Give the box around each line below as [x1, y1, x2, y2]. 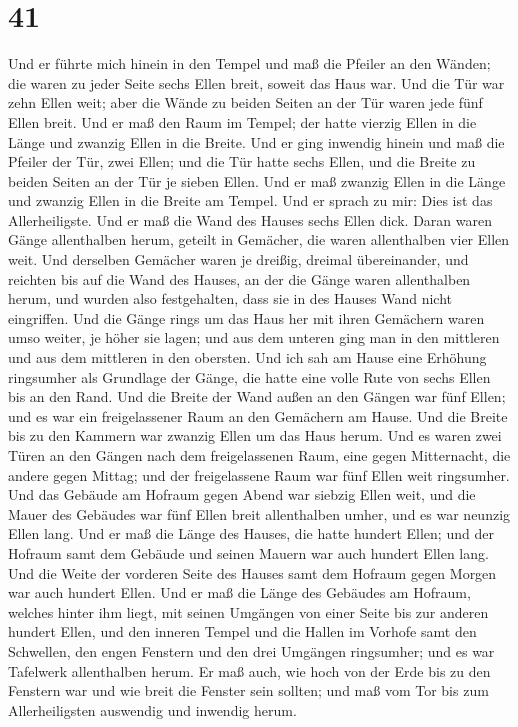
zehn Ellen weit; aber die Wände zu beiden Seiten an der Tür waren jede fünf [8, 92, 483, 113]
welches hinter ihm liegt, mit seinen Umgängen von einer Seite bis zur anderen [8, 601, 489, 622]
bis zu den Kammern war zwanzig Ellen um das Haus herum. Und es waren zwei [8, 425, 502, 446]
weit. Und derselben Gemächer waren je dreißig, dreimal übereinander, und [8, 249, 469, 270]
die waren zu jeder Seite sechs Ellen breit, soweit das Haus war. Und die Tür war [8, 72, 505, 93]
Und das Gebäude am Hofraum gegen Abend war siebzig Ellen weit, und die [8, 484, 476, 505]
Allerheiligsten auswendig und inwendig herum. [8, 699, 297, 720]
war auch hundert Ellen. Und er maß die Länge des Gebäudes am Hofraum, [8, 582, 471, 603]
